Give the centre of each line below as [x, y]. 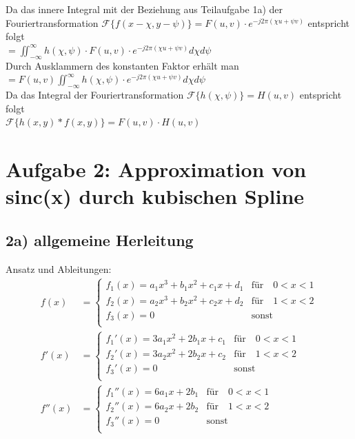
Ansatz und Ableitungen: [59, 268]
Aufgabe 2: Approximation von [156, 169]
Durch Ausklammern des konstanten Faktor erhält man [122, 65]
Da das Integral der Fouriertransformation [95, 94]
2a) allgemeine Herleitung [100, 239]
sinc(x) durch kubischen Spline [155, 196]
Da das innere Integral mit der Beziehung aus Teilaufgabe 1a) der [144, 9]
